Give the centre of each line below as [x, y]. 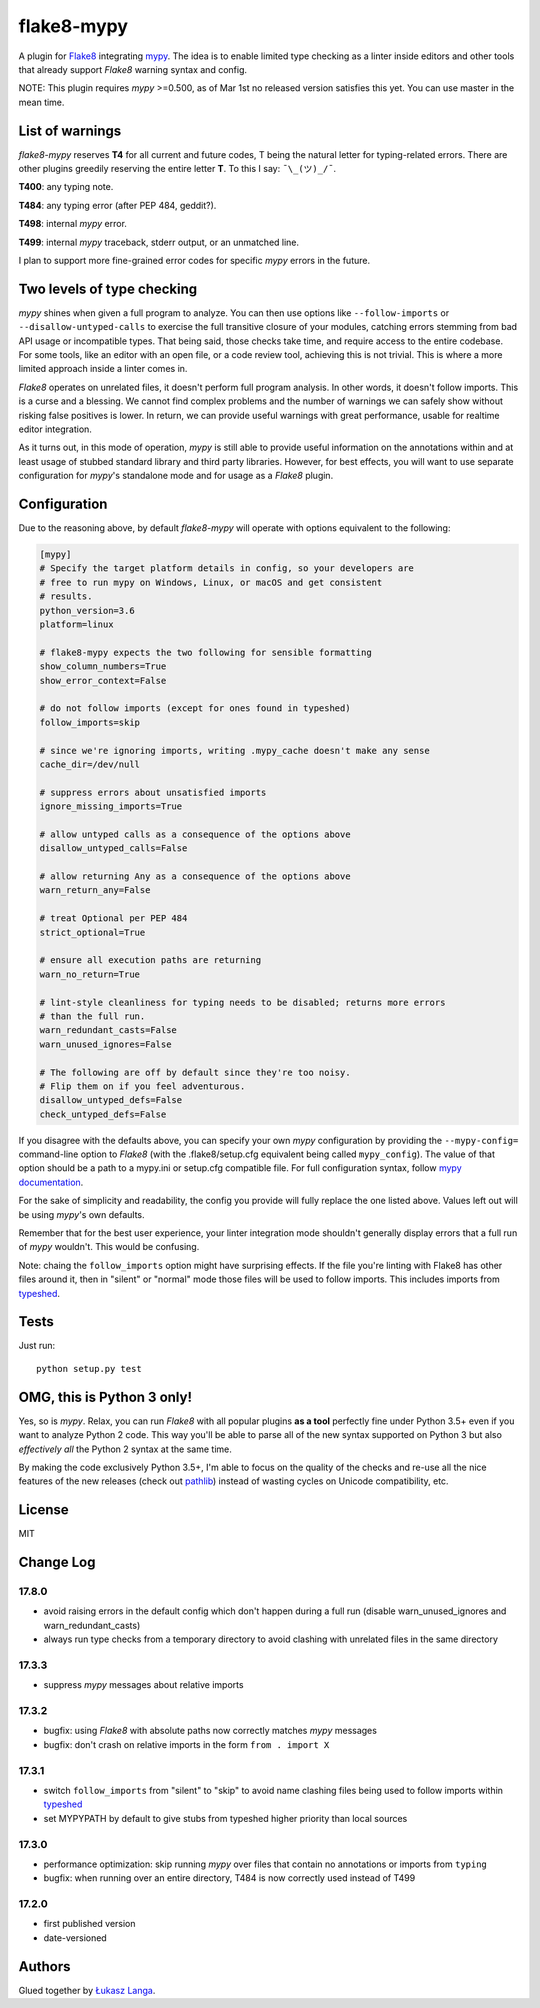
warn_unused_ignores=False [105, 1044]
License [43, 1510]
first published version [89, 1924]
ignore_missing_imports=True [111, 806]
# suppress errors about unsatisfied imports [153, 792]
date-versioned [75, 1937]
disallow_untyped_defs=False [111, 1100]
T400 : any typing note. [66, 187]
